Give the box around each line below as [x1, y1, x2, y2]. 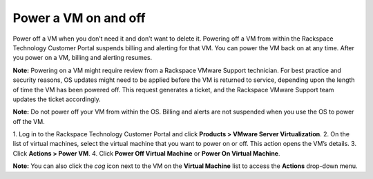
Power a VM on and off [12, 10, 146, 25]
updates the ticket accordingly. [12, 95, 102, 103]
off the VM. [12, 117, 45, 125]
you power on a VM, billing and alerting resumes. [12, 54, 153, 62]
